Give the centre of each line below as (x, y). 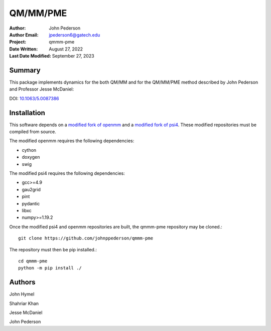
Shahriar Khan (24, 303)
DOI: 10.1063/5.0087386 (34, 98)
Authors (22, 282)
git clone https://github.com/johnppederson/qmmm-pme (86, 238)
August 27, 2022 (66, 49)
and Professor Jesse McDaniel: (42, 89)
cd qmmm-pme (33, 261)
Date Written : (24, 49)
